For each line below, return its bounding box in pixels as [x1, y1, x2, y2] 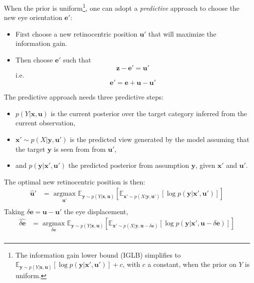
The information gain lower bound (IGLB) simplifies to [15, 249, 181, 260]
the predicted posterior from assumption [68, 160, 189, 170]
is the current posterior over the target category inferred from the [50, 108, 247, 118]
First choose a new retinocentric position [15, 28, 138, 39]
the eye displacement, [64, 206, 128, 216]
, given [195, 160, 215, 170]
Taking [4, 206, 25, 216]
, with [123, 259, 140, 269]
